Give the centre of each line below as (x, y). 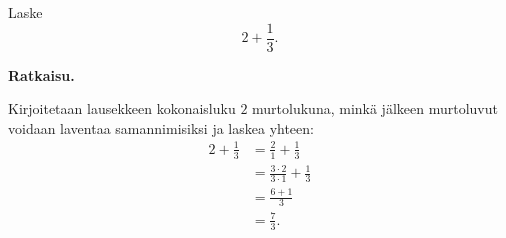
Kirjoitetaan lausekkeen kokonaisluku (122, 108)
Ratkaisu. (41, 74)
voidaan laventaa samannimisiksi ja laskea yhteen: (161, 127)
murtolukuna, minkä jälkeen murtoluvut (375, 108)
